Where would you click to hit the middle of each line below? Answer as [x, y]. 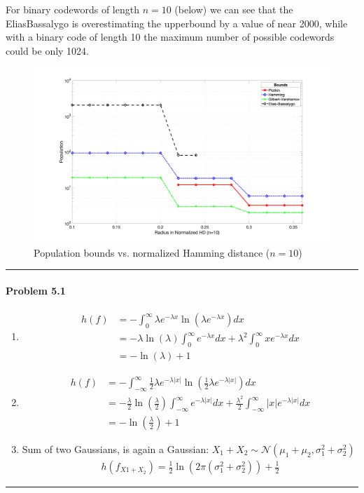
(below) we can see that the [234, 9]
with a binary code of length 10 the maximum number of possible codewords [170, 37]
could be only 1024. [48, 50]
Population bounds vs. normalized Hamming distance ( [152, 252]
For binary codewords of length [72, 9]
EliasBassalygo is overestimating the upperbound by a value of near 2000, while [177, 23]
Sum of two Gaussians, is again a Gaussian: [115, 448]
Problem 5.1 [36, 290]
